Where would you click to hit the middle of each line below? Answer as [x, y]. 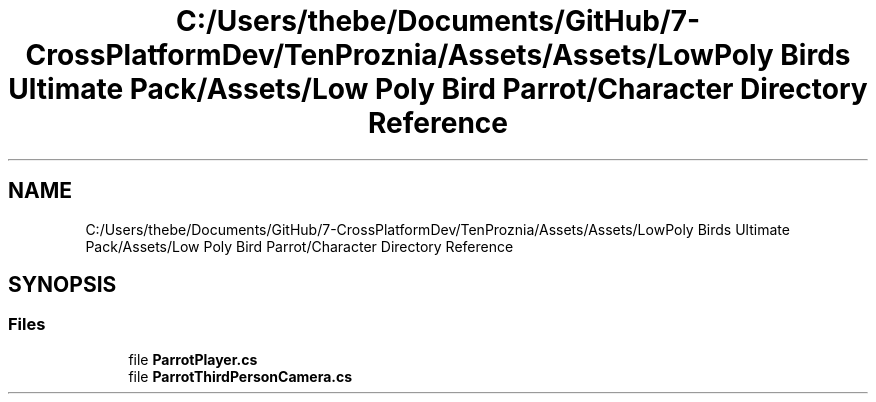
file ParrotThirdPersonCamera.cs [240, 376]
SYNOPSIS [62, 285]
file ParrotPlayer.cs [193, 359]
